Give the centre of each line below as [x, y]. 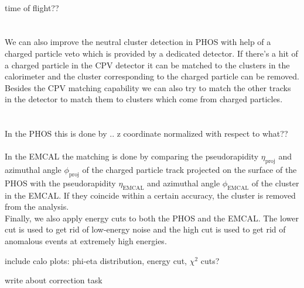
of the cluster [275, 183]
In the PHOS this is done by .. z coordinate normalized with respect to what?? [146, 133]
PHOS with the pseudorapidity [60, 183]
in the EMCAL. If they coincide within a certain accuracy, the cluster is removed [150, 195]
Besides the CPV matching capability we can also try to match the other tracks [148, 87]
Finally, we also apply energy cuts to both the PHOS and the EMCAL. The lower [152, 218]
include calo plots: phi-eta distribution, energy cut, [96, 260]
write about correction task [54, 280]
